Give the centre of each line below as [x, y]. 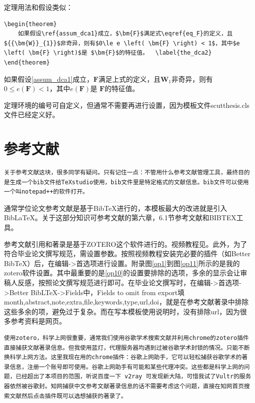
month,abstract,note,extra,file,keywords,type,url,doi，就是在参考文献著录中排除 [126, 302]
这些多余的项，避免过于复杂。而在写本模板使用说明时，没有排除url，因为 [122, 311]
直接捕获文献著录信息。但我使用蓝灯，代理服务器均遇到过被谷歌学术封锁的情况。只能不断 [127, 348]
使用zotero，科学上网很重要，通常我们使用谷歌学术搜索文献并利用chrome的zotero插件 [127, 338]
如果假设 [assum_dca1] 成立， [49, 79]
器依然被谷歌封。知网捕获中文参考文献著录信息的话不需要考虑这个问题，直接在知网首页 [124, 386]
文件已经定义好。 [32, 115]
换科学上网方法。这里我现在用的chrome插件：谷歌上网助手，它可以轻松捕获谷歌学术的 [123, 357]
